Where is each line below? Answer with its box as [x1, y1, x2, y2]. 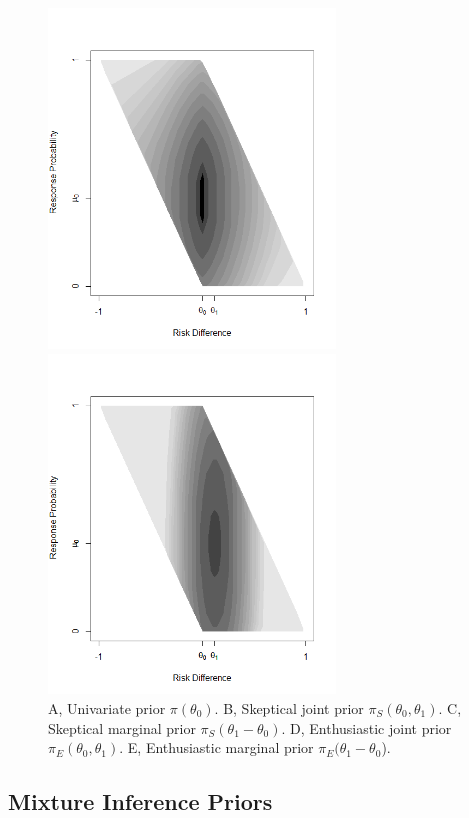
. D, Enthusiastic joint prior [281, 717, 452, 738]
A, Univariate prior [48, 698, 166, 718]
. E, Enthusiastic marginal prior [119, 737, 314, 758]
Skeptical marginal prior [48, 717, 196, 738]
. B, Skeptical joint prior [214, 698, 364, 718]
